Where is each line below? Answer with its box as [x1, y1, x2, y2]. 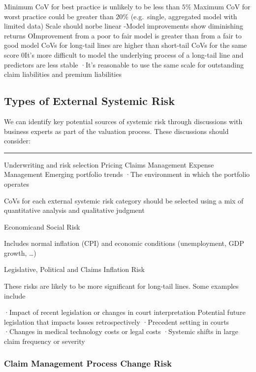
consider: [4, 135, 31, 146]
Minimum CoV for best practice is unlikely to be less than [4, 1, 180, 11]
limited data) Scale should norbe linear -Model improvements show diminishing [4, 21, 243, 31]
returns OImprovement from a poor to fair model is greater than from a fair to [4, 30, 242, 40]
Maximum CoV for [193, 1, 251, 11]
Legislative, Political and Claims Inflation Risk [4, 264, 145, 274]
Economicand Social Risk [4, 221, 80, 232]
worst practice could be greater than [4, 11, 114, 21]
